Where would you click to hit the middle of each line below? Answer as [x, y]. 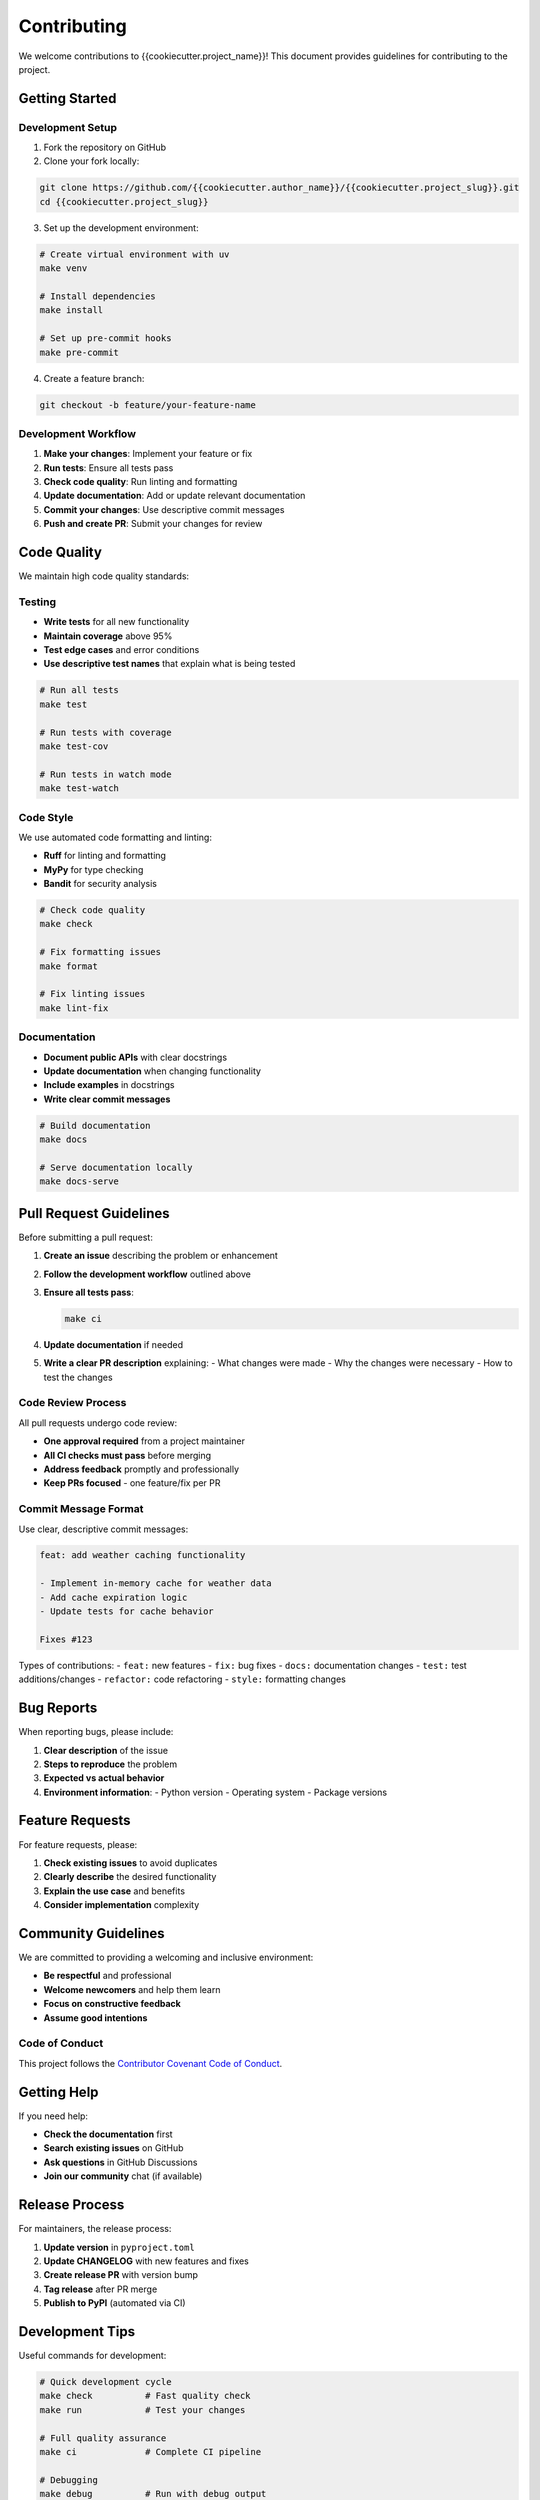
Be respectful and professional [107, 1976]
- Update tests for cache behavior [126, 1611]
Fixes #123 [66, 1639]
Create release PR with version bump [121, 2275]
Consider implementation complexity [121, 1905]
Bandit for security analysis [100, 884]
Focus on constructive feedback [112, 2004]
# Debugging [69, 2479]
